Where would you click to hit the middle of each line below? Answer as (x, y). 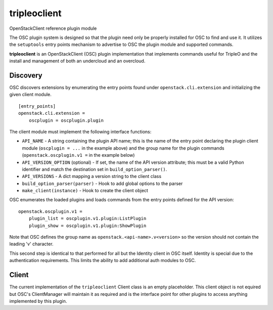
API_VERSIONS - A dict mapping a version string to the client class (92, 176)
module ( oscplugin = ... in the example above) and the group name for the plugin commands (123, 148)
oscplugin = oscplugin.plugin (66, 120)
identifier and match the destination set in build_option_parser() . (95, 169)
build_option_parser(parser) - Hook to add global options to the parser (102, 183)
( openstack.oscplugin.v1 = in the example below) (78, 155)
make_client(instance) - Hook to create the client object (85, 191)
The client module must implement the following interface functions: (80, 131)
